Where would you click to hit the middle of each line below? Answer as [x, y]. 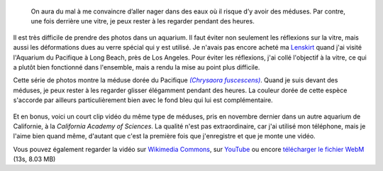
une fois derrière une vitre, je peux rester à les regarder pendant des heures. [143, 21]
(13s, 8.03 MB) [34, 159]
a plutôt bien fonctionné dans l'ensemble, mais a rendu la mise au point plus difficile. [137, 67]
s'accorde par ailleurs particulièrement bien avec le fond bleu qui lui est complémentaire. [143, 100]
